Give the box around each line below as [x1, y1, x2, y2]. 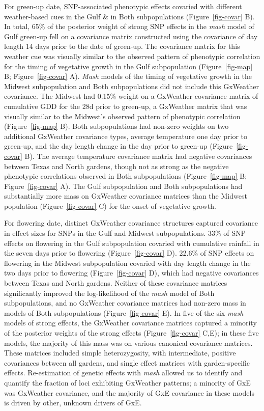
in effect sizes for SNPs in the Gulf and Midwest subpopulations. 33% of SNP [4, 228, 246, 238]
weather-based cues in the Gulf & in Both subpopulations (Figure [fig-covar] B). [4, 11, 255, 21]
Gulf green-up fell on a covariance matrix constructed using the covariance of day [4, 31, 258, 41]
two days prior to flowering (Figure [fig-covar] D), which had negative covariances [4, 267, 259, 278]
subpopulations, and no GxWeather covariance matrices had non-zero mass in [4, 297, 246, 308]
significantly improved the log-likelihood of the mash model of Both [4, 287, 215, 298]
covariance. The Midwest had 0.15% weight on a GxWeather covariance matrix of [4, 91, 258, 101]
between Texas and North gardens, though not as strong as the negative [4, 160, 229, 171]
